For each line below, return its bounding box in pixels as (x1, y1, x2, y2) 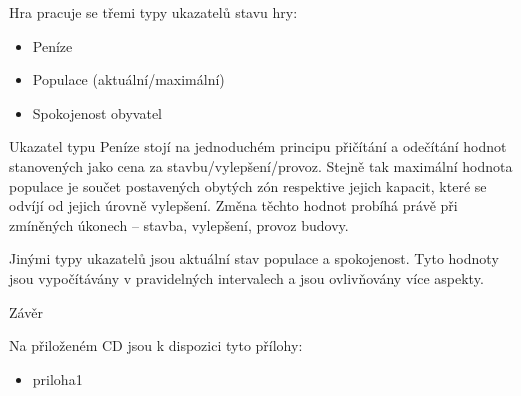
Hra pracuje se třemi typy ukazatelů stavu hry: (9, 2, 298, 22)
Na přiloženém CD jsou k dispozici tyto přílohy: (9, 335, 303, 356)
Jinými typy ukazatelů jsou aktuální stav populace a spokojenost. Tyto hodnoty (9, 248, 499, 269)
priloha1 (32, 368, 83, 389)
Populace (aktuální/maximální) (32, 69, 225, 90)
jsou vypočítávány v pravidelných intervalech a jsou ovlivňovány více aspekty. (9, 267, 484, 288)
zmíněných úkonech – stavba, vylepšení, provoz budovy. (9, 214, 349, 235)
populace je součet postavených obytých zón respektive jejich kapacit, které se (9, 175, 487, 196)
